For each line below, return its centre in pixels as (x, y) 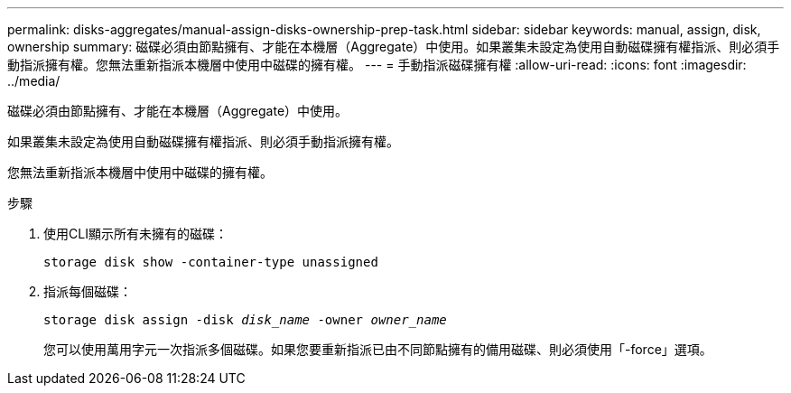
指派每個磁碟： (88, 291)
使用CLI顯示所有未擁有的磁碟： (135, 234)
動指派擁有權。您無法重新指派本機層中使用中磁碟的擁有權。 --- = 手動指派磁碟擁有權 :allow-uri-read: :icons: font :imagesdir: (377, 65)
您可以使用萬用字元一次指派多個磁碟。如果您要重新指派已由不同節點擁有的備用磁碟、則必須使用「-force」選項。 (378, 349)
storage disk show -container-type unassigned (211, 262)
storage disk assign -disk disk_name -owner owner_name (245, 320)
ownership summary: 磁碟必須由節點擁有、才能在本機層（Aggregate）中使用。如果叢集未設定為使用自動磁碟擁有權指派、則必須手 (394, 47)
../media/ (34, 81)
